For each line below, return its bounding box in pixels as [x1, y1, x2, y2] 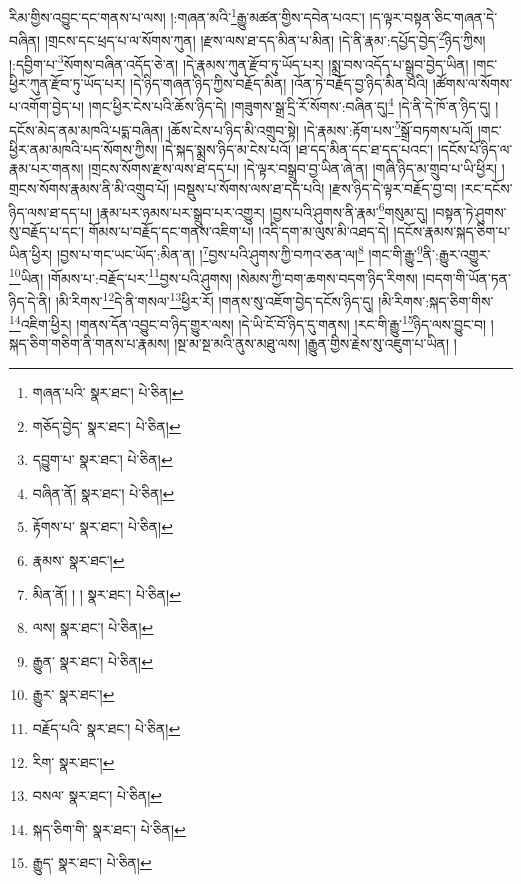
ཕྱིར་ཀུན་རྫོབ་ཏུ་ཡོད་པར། [9, 72, 126, 93]
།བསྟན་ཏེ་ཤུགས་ [432, 201, 507, 222]
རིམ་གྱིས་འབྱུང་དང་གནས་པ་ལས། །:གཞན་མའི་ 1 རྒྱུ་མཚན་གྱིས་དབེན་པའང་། [9, 4, 365, 27]
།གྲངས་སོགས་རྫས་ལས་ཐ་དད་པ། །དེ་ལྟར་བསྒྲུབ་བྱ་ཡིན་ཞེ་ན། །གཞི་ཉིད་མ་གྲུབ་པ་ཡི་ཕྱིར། [88, 158, 498, 179]
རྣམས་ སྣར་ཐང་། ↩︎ [32, 550, 125, 571]
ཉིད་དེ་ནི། [9, 290, 52, 311]
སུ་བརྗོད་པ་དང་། [9, 220, 85, 241]
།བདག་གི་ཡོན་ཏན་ [422, 267, 512, 288]
